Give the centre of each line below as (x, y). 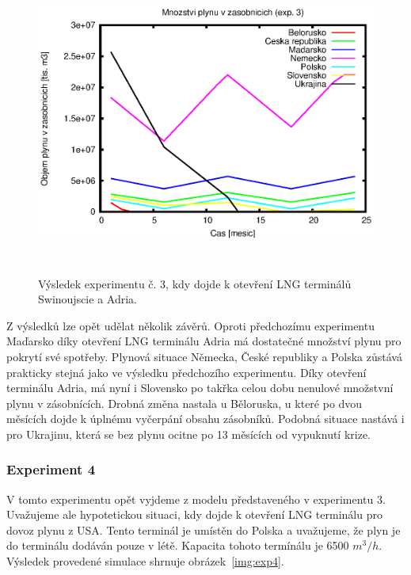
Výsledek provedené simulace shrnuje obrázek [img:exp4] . (145, 561)
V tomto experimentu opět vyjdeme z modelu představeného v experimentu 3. (196, 499)
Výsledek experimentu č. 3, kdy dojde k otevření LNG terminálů (195, 283)
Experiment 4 (51, 469)
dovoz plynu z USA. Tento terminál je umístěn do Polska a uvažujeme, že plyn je (204, 529)
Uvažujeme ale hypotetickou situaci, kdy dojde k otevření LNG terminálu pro (194, 514)
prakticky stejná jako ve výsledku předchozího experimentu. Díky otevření (186, 372)
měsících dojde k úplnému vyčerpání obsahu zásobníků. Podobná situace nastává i (205, 419)
